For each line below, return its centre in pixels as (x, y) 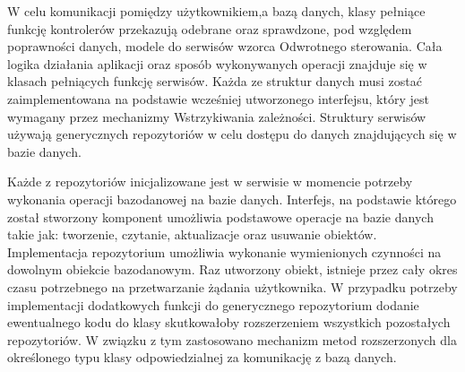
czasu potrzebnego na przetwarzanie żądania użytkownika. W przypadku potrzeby (232, 286)
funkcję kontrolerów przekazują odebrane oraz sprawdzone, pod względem (210, 28)
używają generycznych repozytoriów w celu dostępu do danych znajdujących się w (232, 134)
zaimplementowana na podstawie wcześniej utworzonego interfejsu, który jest (218, 98)
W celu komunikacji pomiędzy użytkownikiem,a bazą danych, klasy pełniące (216, 11)
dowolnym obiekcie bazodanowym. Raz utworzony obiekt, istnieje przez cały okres (232, 269)
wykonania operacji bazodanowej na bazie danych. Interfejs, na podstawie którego (232, 199)
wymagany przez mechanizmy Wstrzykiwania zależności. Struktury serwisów (217, 116)
